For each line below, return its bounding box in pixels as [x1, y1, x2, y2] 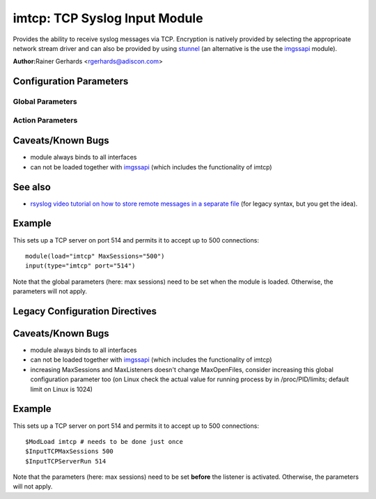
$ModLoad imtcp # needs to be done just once [25, 438, 184, 445]
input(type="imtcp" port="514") [25, 262, 136, 270]
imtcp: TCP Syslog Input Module [13, 10, 203, 26]
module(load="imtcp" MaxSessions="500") [25, 252, 165, 260]
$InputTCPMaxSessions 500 [25, 447, 114, 456]
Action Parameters [13, 115, 78, 125]
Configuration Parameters [13, 75, 129, 87]
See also [13, 181, 52, 193]
